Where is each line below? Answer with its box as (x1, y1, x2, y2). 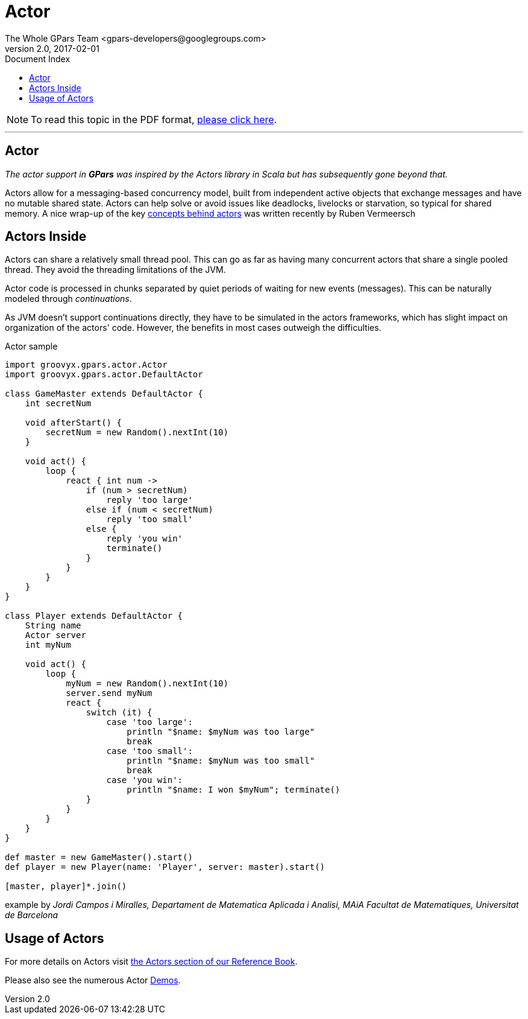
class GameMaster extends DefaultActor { (5, 389, 203, 399)
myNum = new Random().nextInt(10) (66, 679, 228, 689)
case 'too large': (106, 717, 193, 727)
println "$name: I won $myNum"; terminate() (127, 785, 341, 795)
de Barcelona (5, 910, 58, 921)
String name (25, 621, 81, 631)
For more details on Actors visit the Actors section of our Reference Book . (5, 956, 298, 967)
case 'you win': (106, 775, 183, 785)
